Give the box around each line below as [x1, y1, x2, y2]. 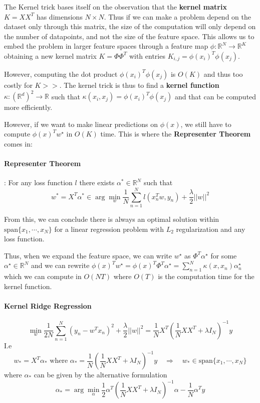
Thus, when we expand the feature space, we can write [4, 250, 172, 260]
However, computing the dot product [4, 68, 118, 79]
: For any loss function [4, 177, 73, 188]
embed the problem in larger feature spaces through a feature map [4, 41, 208, 51]
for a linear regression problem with [54, 223, 164, 234]
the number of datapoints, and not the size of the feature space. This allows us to [4, 31, 254, 41]
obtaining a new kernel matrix [4, 50, 97, 61]
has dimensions [36, 11, 83, 22]
